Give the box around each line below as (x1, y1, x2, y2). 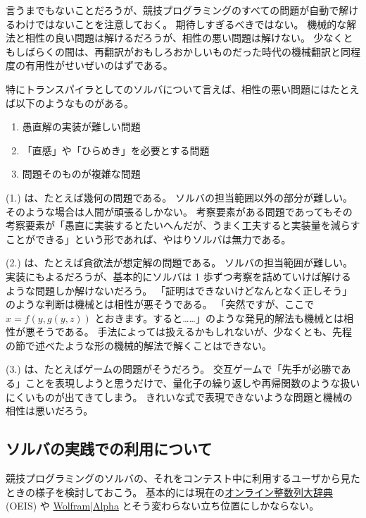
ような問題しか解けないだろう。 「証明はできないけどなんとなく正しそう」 (6, 283, 353, 297)
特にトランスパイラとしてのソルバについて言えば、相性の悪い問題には (6, 81, 330, 96)
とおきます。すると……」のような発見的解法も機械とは (94, 310, 343, 325)
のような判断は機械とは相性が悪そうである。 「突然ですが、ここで (6, 297, 315, 312)
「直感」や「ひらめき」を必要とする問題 (22, 142, 210, 157)
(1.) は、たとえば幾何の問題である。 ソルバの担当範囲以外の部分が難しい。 (6, 190, 353, 204)
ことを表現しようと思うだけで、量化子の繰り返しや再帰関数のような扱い (25, 376, 360, 390)
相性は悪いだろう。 (6, 403, 94, 418)
